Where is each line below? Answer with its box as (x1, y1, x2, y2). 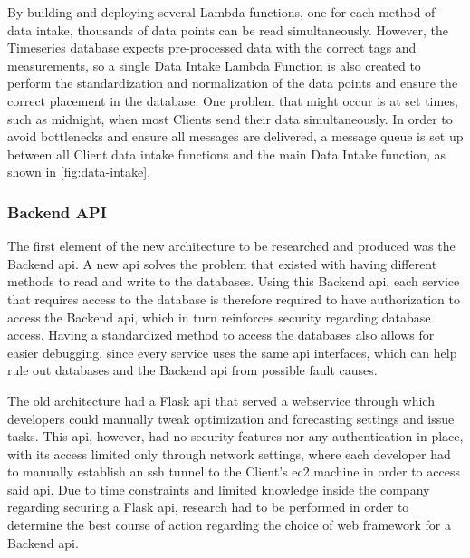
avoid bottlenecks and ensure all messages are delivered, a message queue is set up (7, 127, 464, 146)
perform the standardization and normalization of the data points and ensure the (7, 73, 458, 92)
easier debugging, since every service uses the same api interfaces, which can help (7, 342, 457, 361)
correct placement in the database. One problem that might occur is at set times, (7, 91, 458, 110)
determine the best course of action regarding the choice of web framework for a (7, 515, 451, 534)
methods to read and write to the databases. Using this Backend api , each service (7, 272, 460, 291)
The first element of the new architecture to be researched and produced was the (7, 236, 456, 255)
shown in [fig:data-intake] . (7, 162, 151, 181)
